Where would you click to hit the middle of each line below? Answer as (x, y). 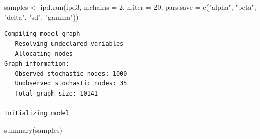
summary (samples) (33, 130)
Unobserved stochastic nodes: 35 (71, 84)
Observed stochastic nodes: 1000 (71, 74)
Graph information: (37, 63)
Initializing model (37, 113)
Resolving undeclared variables (69, 44)
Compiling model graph (42, 34)
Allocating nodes (44, 54)
